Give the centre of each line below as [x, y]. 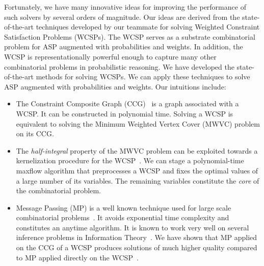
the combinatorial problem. [58, 190]
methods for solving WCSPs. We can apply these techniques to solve [143, 77]
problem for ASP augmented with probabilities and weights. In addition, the [124, 47]
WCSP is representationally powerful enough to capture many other [110, 56]
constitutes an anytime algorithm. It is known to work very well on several [133, 227]
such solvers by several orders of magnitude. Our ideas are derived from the [122, 17]
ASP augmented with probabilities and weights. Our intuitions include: [115, 86]
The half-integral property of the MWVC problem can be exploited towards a [137, 150]
